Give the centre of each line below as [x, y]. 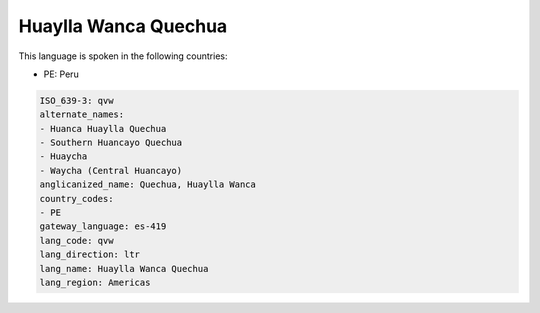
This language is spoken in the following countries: [123, 56]
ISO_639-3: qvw [76, 100]
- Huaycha [63, 156]
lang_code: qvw [76, 240]
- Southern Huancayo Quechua [111, 143]
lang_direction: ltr [89, 254]
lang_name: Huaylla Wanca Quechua [124, 268]
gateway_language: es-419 [103, 226]
